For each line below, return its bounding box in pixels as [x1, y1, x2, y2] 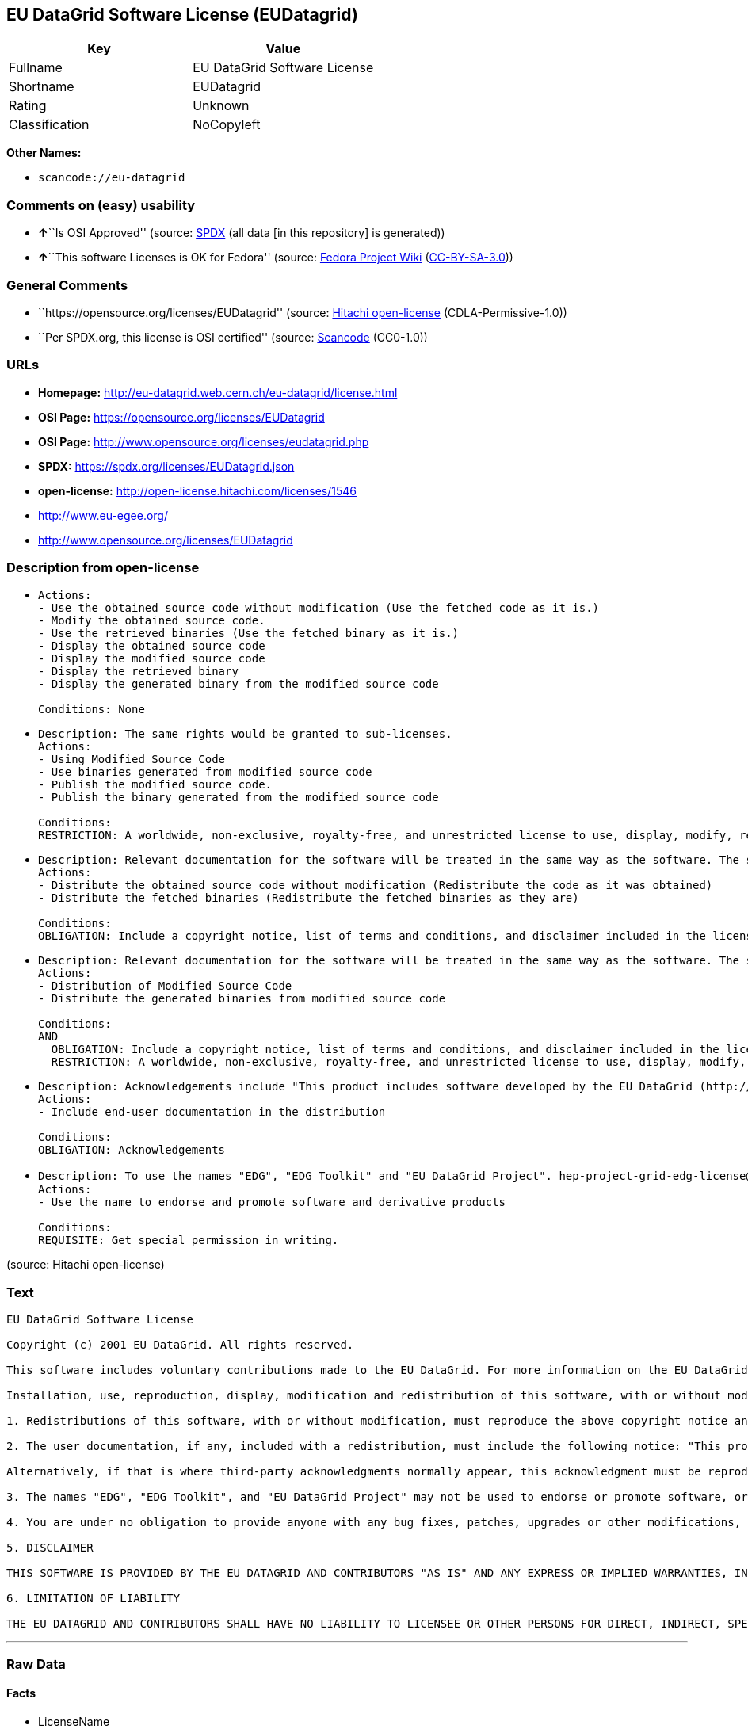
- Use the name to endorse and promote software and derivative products [38, 1196, 506, 1209]
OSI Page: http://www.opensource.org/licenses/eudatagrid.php [38, 434, 369, 448]
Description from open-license [6, 559, 200, 576]
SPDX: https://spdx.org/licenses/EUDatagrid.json [38, 459, 295, 473]
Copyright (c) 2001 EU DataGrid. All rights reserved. [6, 1338, 354, 1352]
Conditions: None [38, 703, 145, 716]
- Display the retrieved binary [38, 665, 239, 678]
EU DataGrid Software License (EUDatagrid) [6, 5, 358, 25]
